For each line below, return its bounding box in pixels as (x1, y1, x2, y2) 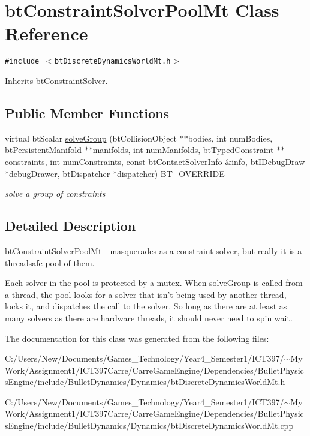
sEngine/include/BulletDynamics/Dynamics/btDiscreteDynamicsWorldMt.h (5, 375, 285, 388)
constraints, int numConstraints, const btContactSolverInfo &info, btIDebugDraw (5, 155, 305, 167)
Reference (5, 21, 88, 46)
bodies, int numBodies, (188, 131, 273, 144)
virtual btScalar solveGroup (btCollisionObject (5, 131, 177, 144)
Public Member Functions (5, 103, 169, 122)
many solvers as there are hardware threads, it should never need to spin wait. (5, 311, 293, 324)
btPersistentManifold (5, 143, 82, 156)
